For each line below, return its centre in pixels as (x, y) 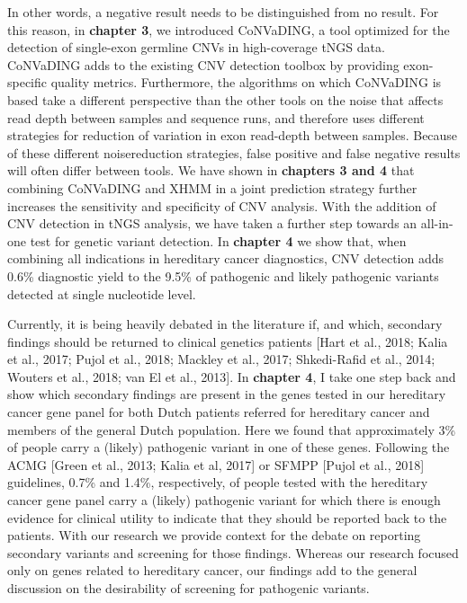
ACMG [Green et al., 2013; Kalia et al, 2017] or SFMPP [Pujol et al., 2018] (216, 464)
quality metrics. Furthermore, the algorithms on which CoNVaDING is (246, 82)
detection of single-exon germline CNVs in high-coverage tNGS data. (196, 47)
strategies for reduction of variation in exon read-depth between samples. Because (233, 135)
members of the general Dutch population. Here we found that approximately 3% (232, 429)
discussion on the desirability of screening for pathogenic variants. (189, 588)
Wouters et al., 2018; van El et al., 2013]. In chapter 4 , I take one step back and (232, 376)
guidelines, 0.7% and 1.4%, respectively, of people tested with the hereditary (218, 482)
